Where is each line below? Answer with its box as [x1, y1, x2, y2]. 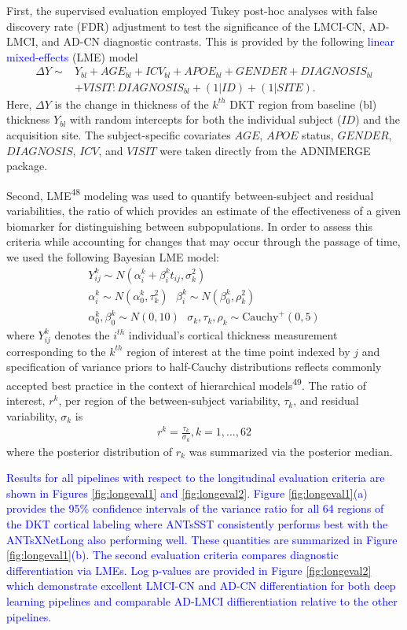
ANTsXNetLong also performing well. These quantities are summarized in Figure [6, 531, 398, 547]
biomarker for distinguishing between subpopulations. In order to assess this [6, 217, 373, 234]
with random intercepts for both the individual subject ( [69, 111, 342, 128]
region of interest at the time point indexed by [126, 343, 350, 359]
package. [6, 157, 48, 174]
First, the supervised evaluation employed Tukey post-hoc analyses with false [6, 2, 378, 18]
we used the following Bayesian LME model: [6, 248, 219, 265]
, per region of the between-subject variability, [58, 392, 280, 409]
